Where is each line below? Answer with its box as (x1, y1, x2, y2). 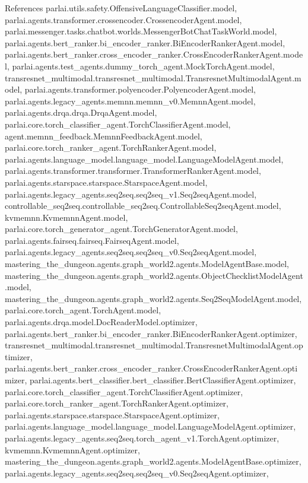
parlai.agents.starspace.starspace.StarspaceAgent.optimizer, (5, 408, 220, 421)
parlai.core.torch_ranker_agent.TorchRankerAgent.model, (5, 141, 217, 154)
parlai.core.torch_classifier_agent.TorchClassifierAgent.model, (5, 117, 231, 130)
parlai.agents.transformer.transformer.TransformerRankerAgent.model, (5, 164, 261, 177)
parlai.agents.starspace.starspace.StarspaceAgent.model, (5, 176, 208, 188)
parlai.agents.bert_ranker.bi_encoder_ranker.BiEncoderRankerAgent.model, (5, 36, 285, 49)
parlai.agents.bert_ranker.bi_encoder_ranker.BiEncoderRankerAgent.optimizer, (5, 327, 297, 339)
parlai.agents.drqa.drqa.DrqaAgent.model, (5, 106, 157, 119)
